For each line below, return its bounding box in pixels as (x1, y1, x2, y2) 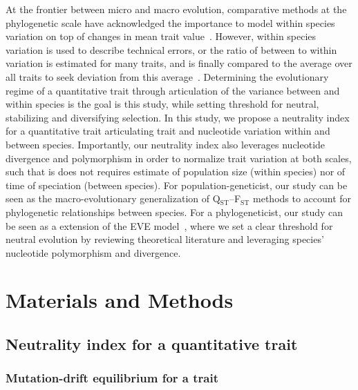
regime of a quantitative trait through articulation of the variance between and (6, 83, 340, 97)
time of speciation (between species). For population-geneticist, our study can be (6, 177, 348, 192)
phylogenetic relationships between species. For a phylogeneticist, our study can (6, 204, 343, 219)
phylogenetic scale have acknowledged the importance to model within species (6, 15, 335, 30)
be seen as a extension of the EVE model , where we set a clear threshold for (6, 218, 333, 233)
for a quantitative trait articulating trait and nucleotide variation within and (6, 124, 330, 138)
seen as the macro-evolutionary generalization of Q (6, 191, 220, 206)
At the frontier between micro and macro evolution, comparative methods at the (6, 2, 347, 16)
